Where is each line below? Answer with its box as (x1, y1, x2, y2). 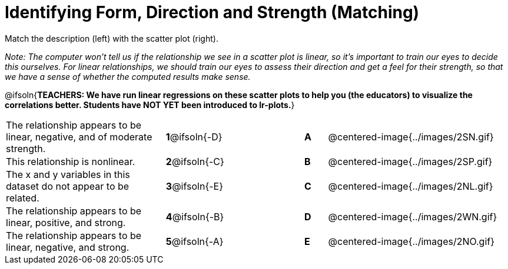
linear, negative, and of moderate (6, 130, 152, 143)
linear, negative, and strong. (6, 241, 130, 253)
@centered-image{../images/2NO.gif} (328, 235, 495, 247)
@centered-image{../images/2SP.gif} (328, 155, 493, 167)
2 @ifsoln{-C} (165, 155, 224, 167)
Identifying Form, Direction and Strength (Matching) (5, 2, 420, 22)
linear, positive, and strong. (6, 216, 126, 228)
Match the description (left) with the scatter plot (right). (5, 33, 218, 43)
